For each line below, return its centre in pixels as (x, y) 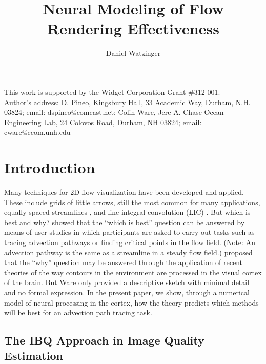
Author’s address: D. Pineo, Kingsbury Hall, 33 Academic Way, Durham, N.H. (127, 102)
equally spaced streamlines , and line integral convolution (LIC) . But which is (127, 212)
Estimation (34, 355)
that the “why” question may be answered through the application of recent (123, 262)
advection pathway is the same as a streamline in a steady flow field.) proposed (128, 252)
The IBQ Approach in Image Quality (104, 340)
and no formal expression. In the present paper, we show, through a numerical (127, 292)
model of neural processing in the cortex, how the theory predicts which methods (131, 302)
